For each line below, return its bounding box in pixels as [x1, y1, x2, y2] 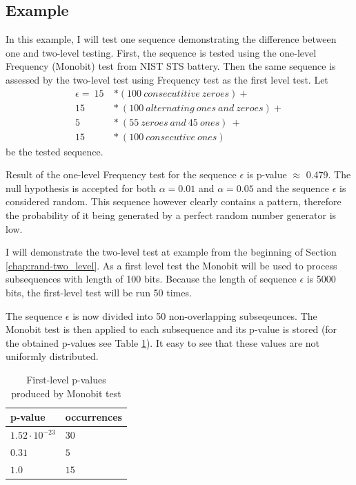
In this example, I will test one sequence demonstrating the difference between [6, 32, 337, 46]
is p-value [246, 167, 287, 182]
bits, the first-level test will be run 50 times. [6, 285, 192, 300]
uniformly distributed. [6, 349, 99, 363]
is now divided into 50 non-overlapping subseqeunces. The [72, 308, 317, 323]
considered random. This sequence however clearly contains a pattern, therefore [6, 194, 342, 209]
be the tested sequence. [6, 144, 103, 158]
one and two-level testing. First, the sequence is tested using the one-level [6, 45, 317, 59]
